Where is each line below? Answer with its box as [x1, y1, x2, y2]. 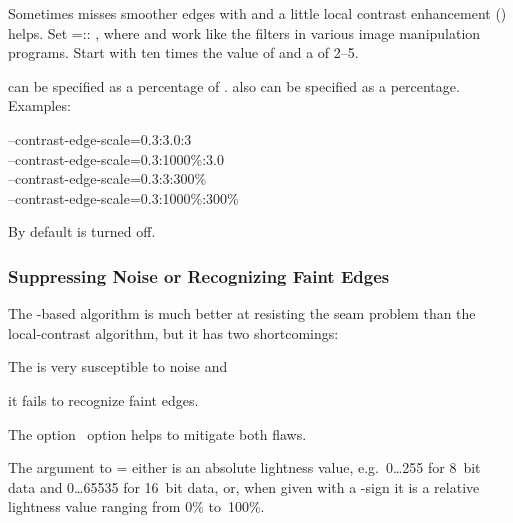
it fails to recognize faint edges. [8, 389, 199, 410]
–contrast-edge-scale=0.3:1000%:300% [8, 187, 239, 208]
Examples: [8, 95, 71, 116]
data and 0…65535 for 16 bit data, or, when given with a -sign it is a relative [8, 476, 480, 497]
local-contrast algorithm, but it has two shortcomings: [8, 322, 339, 343]
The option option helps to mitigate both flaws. [8, 423, 307, 444]
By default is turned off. [8, 221, 156, 242]
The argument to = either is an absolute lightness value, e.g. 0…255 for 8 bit [8, 457, 481, 478]
